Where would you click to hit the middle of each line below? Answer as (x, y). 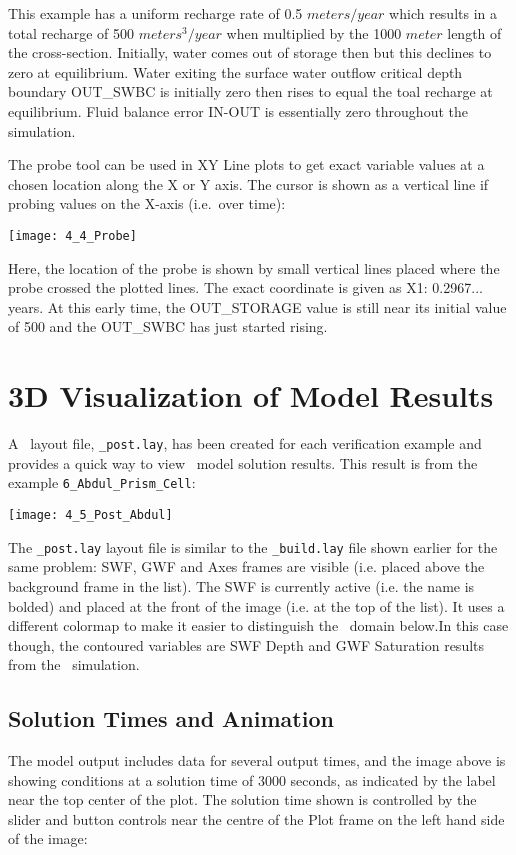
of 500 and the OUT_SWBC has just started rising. (168, 326)
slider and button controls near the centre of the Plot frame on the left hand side (256, 818)
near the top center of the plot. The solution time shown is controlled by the (242, 799)
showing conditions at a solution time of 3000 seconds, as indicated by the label (252, 779)
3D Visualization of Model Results (251, 395)
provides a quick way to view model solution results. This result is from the (243, 462)
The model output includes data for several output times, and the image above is (257, 760)
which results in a (443, 13)
